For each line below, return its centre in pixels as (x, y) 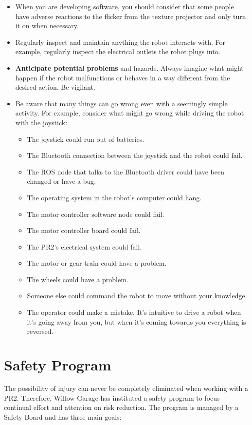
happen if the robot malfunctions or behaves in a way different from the (123, 77)
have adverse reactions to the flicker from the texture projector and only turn (131, 16)
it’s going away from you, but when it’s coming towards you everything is (136, 321)
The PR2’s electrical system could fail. (84, 246)
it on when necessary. (47, 26)
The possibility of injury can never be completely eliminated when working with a (126, 388)
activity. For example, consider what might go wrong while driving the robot (130, 113)
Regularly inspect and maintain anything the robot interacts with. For (120, 42)
